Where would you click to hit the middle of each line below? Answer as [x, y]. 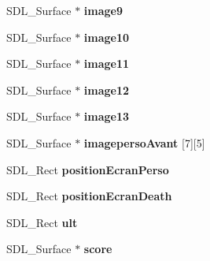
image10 [107, 37]
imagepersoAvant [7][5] [144, 142]
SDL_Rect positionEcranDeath [89, 196]
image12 [107, 89]
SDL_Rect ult [42, 222]
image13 [107, 116]
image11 [107, 63]
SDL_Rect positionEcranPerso [88, 169]
